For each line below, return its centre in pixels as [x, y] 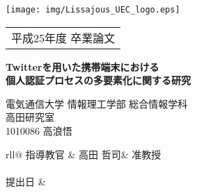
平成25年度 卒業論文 [63, 37]
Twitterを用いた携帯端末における [82, 66]
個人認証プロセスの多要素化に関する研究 [98, 80]
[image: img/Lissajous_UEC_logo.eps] [93, 10]
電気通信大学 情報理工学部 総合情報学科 [97, 103]
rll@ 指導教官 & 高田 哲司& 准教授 [84, 154]
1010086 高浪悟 [39, 131]
